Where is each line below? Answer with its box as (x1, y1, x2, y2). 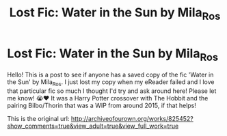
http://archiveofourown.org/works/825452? (70, 114, 193, 122)
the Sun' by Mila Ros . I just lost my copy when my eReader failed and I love (7, 78, 215, 87)
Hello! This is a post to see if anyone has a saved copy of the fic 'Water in (7, 70, 214, 79)
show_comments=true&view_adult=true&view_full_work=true (7, 122, 179, 130)
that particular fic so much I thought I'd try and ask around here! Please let (7, 87, 217, 95)
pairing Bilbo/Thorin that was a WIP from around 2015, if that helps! (7, 101, 197, 109)
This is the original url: (7, 114, 70, 122)
